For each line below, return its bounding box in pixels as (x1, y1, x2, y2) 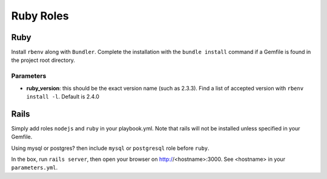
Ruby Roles (11, 9, 69, 22)
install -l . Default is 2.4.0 (26, 93, 100, 100)
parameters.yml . (11, 164, 58, 171)
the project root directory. (11, 56, 76, 64)
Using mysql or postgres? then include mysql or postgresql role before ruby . (11, 144, 210, 152)
